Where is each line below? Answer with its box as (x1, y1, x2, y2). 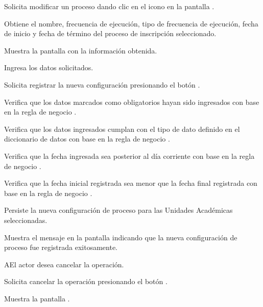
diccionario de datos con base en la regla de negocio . (4, 133, 170, 144)
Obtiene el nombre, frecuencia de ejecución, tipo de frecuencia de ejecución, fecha (4, 18, 258, 29)
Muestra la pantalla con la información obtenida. (4, 45, 157, 55)
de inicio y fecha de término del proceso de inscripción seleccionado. (4, 28, 217, 39)
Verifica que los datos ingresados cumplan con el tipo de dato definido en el (4, 123, 240, 134)
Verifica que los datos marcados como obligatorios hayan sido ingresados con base (4, 96, 259, 107)
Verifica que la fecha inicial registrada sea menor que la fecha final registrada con (4, 178, 257, 188)
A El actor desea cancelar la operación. (4, 259, 124, 269)
